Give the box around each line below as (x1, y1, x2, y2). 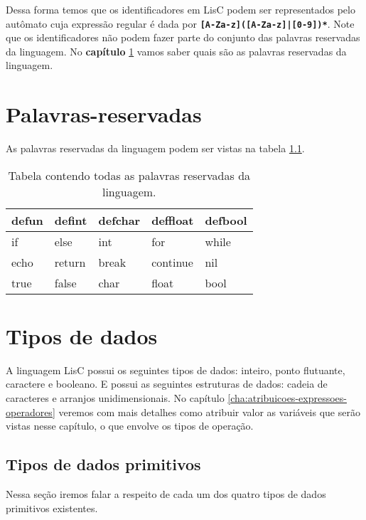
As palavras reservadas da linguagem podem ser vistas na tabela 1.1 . (6, 141, 305, 156)
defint (54, 211, 87, 228)
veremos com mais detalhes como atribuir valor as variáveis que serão (58, 404, 360, 419)
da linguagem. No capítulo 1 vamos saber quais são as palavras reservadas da (6, 43, 347, 58)
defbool (205, 211, 247, 228)
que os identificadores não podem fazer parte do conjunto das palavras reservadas (6, 30, 360, 45)
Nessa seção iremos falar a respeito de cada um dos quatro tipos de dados (6, 487, 326, 502)
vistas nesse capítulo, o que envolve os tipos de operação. (6, 418, 254, 433)
